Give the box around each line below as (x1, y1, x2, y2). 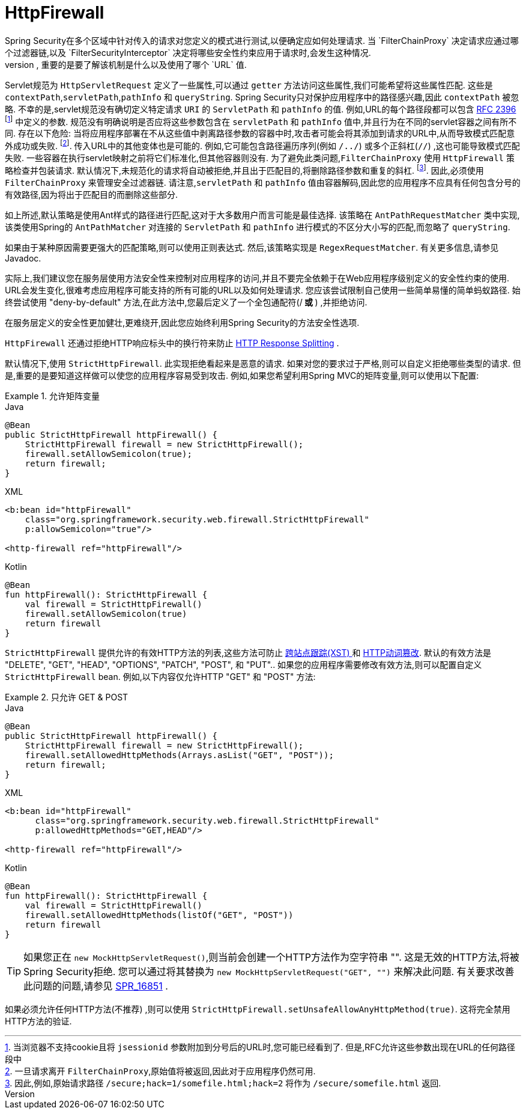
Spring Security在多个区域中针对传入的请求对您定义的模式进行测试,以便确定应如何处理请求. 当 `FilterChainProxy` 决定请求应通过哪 (5, 35, 519, 46)
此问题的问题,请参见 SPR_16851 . (23, 979, 168, 992)
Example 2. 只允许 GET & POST (5, 691, 128, 702)
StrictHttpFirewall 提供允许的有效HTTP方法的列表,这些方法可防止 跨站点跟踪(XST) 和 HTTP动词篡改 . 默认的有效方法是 (5, 647, 491, 658)
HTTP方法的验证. (5, 1015, 72, 1026)
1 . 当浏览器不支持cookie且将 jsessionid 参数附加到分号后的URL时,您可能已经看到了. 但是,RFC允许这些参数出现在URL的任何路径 (5, 1041, 516, 1052)
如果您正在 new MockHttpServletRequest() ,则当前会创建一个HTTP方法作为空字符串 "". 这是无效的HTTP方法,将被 (23, 950, 519, 963)
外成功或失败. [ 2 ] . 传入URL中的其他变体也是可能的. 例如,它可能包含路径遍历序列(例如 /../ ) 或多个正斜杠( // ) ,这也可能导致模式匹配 (5, 139, 520, 151)
